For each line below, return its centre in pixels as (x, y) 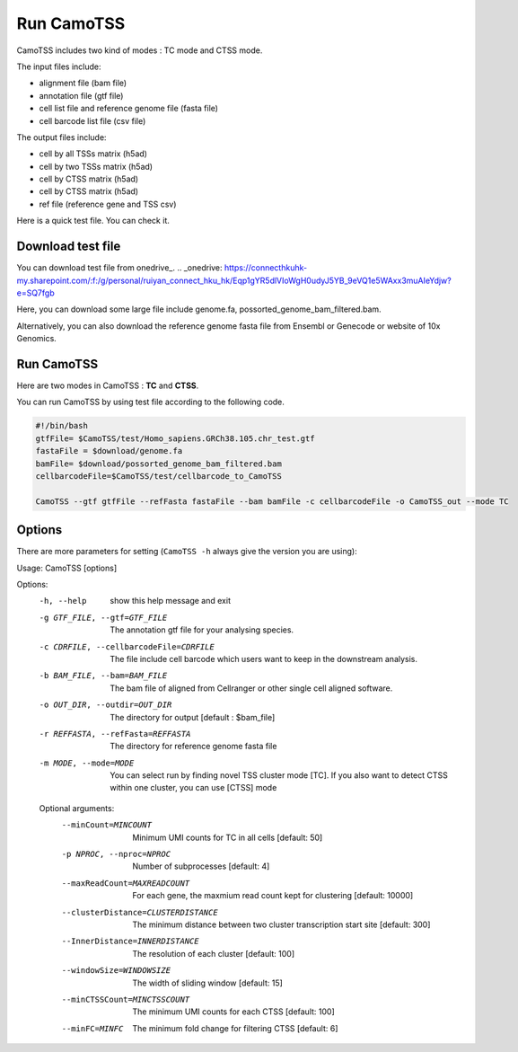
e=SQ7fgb (35, 293)
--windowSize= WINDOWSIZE (116, 971)
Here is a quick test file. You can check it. (93, 221)
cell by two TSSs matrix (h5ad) (96, 166)
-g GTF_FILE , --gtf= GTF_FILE (103, 617)
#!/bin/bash (62, 426)
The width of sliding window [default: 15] (207, 983)
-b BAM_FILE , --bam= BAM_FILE (103, 676)
